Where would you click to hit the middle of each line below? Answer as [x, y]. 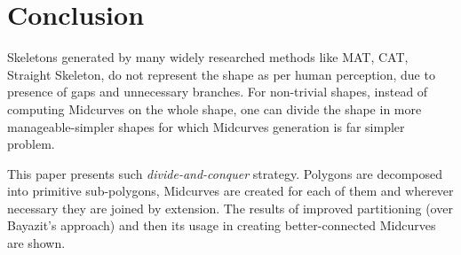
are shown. [36, 243]
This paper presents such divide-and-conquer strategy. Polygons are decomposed [225, 173]
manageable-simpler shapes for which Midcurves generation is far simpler [206, 126]
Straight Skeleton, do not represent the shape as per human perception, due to [221, 74]
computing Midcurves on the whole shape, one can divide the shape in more [215, 108]
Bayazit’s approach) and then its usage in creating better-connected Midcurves [222, 225]
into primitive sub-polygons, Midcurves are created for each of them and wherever [230, 191]
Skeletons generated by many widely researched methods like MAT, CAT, [208, 57]
